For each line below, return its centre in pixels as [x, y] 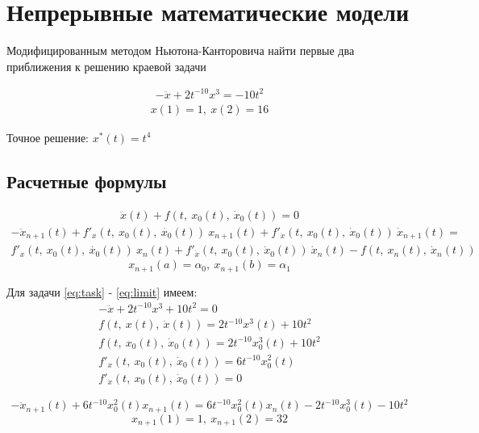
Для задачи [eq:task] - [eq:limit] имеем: [102, 291]
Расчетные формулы [87, 181]
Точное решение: [48, 137]
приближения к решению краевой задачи [106, 66]
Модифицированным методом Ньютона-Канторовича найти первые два [181, 50]
